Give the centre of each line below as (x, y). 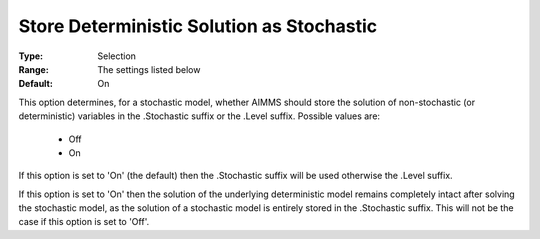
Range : (33, 69)
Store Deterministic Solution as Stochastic (198, 26)
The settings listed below (149, 69)
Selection (117, 56)
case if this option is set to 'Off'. (84, 222)
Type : (31, 56)
